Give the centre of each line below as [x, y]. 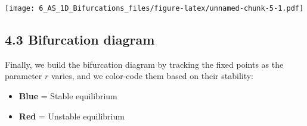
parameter [24, 76]
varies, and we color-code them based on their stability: [152, 76]
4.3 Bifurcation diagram [80, 40]
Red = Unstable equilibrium [72, 116]
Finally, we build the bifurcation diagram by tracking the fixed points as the [144, 64]
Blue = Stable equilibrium [68, 96]
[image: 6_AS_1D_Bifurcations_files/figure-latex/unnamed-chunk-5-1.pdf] [154, 8]
